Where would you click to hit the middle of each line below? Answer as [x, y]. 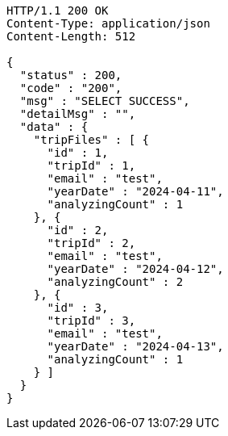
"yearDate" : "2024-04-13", [135, 346]
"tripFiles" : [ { [91, 140]
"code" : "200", [71, 88]
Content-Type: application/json [108, 23]
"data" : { [54, 127]
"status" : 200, [71, 75]
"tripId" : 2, [91, 243]
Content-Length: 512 [71, 36]
